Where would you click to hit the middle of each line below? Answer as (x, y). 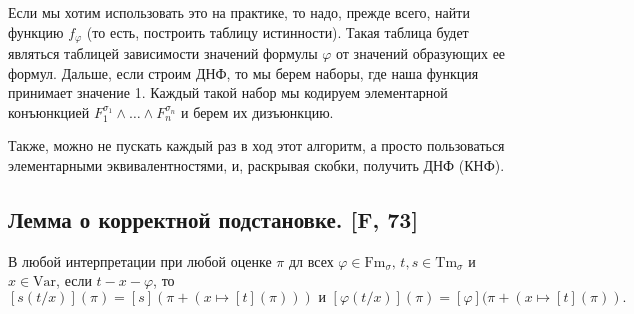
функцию (36, 31)
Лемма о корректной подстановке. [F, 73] (213, 219)
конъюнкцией (49, 111)
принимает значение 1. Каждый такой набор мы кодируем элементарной (228, 92)
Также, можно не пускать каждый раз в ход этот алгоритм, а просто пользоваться (256, 145)
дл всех (311, 260)
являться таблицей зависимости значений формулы (163, 53)
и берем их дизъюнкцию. (257, 111)
